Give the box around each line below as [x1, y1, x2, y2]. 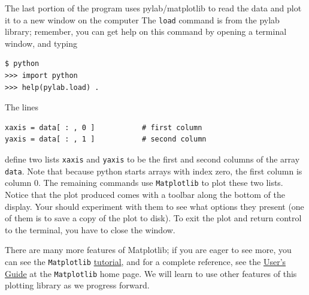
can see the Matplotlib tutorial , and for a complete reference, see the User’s [5, 255, 286, 267]
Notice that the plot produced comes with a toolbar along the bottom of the [5, 188, 285, 200]
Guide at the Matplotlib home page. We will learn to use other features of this [5, 267, 297, 279]
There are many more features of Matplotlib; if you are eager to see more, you [5, 243, 292, 256]
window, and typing [5, 37, 77, 49]
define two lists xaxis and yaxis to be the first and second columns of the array [5, 153, 300, 165]
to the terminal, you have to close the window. [5, 223, 175, 236]
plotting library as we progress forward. [5, 279, 150, 291]
